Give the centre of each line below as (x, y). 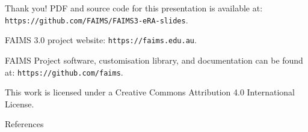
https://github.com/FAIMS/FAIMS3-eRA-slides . (97, 19)
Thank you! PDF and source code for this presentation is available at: (134, 8)
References (24, 124)
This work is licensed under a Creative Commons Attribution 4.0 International (150, 92)
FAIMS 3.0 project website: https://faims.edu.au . (101, 40)
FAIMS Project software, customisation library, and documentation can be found (154, 60)
